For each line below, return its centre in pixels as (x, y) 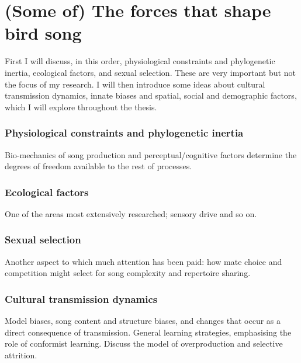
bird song (43, 33)
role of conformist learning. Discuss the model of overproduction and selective (144, 343)
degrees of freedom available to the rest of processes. (98, 166)
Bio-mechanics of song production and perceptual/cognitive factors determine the (151, 154)
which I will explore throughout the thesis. (81, 107)
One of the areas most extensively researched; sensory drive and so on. (131, 213)
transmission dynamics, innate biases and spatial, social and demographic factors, (151, 95)
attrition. (21, 355)
